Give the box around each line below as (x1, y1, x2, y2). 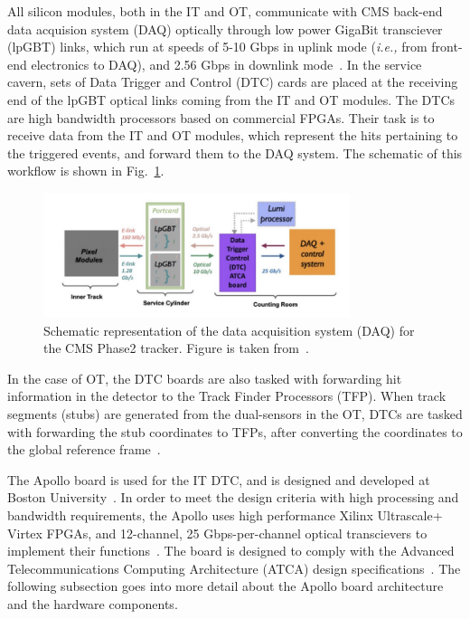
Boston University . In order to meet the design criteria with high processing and (7, 488, 459, 507)
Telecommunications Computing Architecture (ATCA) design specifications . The (7, 558, 461, 577)
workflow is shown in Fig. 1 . (7, 161, 164, 180)
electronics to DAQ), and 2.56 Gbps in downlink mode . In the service (31, 54, 422, 73)
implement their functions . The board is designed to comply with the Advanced (7, 541, 455, 560)
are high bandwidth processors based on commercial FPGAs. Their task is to (7, 108, 435, 127)
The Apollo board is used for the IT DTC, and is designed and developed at (7, 470, 430, 489)
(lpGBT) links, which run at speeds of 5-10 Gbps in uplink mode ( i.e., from (7, 37, 428, 56)
